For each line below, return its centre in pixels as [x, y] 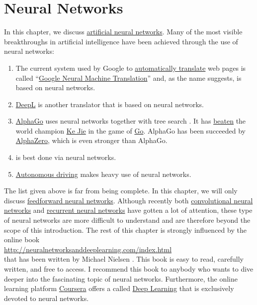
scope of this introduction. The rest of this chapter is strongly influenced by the [125, 229]
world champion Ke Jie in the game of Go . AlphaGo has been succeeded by [130, 130]
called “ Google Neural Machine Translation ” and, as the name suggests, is [128, 77]
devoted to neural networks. [46, 298]
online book [22, 239]
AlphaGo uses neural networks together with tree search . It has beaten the [131, 121]
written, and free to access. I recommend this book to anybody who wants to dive [129, 269]
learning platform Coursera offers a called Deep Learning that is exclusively [119, 288]
